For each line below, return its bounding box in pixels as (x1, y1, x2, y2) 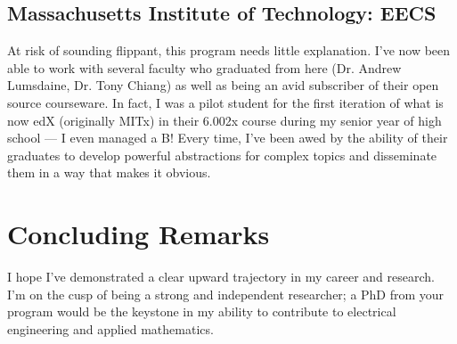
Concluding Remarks (7, 216, 270, 252)
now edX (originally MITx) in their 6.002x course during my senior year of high (7, 111, 442, 129)
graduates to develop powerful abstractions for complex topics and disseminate (7, 145, 437, 164)
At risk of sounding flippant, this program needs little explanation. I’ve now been (7, 41, 451, 60)
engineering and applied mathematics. (7, 319, 214, 338)
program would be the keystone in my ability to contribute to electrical (7, 302, 396, 321)
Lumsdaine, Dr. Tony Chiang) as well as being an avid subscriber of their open (7, 76, 439, 94)
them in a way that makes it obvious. (7, 163, 211, 182)
